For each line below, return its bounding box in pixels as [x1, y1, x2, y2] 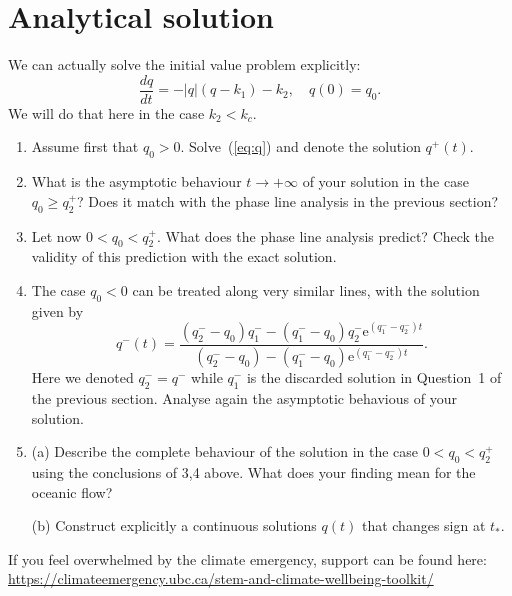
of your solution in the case [302, 171, 469, 192]
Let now [31, 225, 82, 246]
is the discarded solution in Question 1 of [246, 367, 502, 388]
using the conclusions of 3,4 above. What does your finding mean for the [31, 462, 476, 482]
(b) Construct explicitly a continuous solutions [31, 515, 317, 536]
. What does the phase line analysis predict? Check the [156, 225, 495, 246]
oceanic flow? [31, 481, 113, 502]
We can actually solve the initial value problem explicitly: [8, 54, 361, 75]
